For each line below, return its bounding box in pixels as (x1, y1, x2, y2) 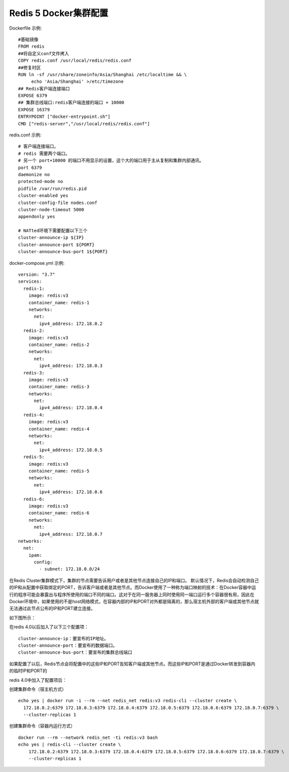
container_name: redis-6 (28, 510, 89, 516)
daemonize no (18, 171, 50, 177)
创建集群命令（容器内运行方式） (9, 723, 75, 729)
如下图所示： (9, 615, 36, 621)
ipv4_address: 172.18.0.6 (39, 489, 102, 495)
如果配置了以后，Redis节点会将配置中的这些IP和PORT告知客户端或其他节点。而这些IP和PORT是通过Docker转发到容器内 (9, 661, 255, 667)
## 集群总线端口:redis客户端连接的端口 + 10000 (18, 100, 124, 105)
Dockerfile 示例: (9, 25, 42, 31)
